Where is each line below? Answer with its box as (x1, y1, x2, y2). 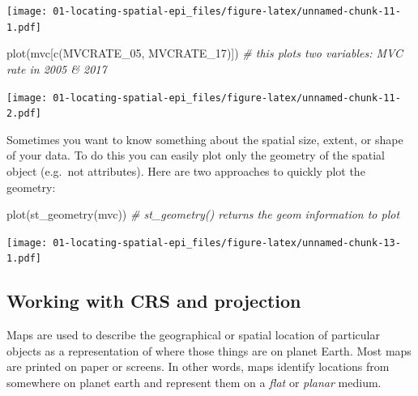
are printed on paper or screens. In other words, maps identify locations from (6, 358, 390, 375)
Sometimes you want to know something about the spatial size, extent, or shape (6, 130, 403, 147)
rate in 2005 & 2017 (6, 60, 107, 77)
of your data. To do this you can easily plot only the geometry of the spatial (6, 147, 385, 164)
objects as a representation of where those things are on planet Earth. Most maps (6, 342, 412, 359)
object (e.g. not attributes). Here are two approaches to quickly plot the (6, 163, 365, 179)
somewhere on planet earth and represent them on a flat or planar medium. (6, 374, 382, 391)
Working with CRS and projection (6, 288, 301, 313)
